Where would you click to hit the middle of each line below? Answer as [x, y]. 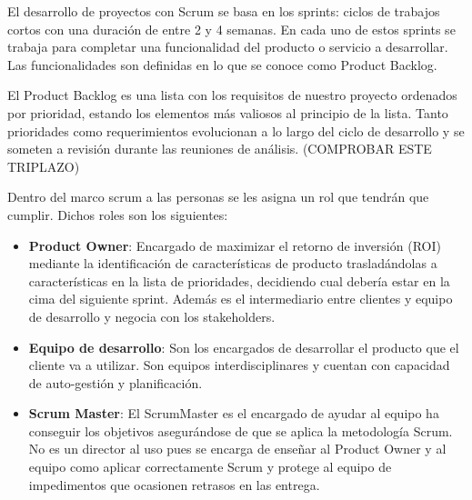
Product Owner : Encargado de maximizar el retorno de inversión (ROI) [235, 245]
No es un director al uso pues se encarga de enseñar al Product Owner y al [237, 449]
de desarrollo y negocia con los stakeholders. [152, 316]
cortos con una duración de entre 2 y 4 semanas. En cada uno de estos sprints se [231, 29]
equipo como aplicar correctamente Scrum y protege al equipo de [210, 467]
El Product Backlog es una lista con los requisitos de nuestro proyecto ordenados [232, 95]
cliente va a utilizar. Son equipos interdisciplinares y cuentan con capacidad [239, 365]
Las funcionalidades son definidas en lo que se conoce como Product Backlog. [222, 64]
